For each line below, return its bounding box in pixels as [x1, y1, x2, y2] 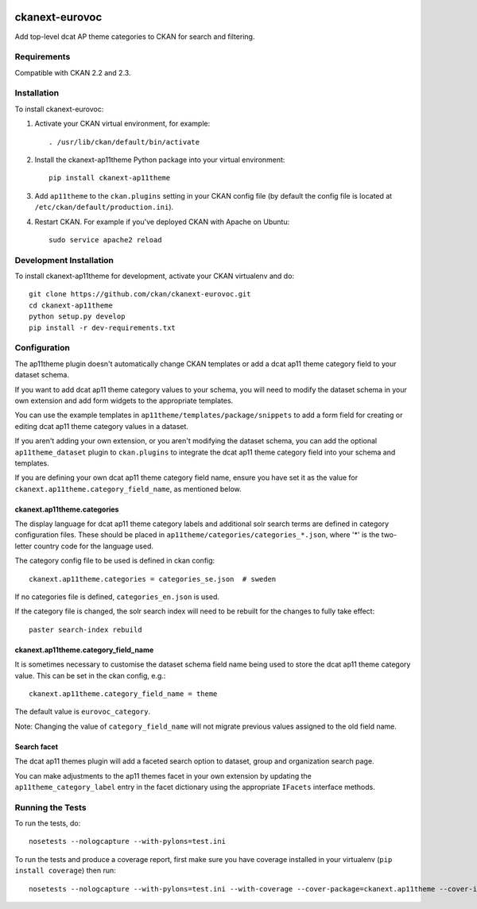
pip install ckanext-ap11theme [48, 173, 171, 183]
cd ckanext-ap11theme [29, 300, 113, 310]
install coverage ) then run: [14, 866, 116, 876]
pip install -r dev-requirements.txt [29, 323, 176, 332]
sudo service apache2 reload [48, 235, 162, 244]
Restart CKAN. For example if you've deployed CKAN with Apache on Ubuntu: [34, 217, 290, 226]
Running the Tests [14, 802, 87, 813]
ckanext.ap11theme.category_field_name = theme [29, 689, 218, 698]
